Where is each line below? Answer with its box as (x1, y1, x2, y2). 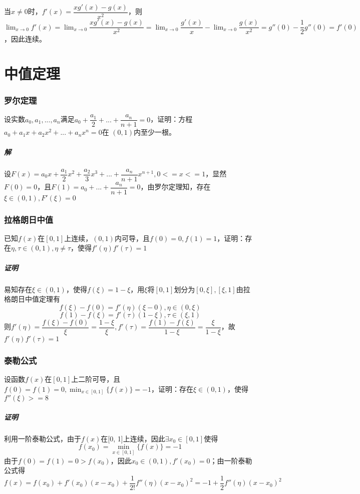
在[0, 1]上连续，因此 (101, 433, 165, 443)
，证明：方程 (150, 114, 193, 124)
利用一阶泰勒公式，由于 (4, 433, 81, 443)
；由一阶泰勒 (210, 455, 252, 465)
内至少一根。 (134, 127, 176, 137)
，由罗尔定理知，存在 (140, 181, 211, 192)
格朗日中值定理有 (4, 294, 60, 304)
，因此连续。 (4, 34, 46, 44)
